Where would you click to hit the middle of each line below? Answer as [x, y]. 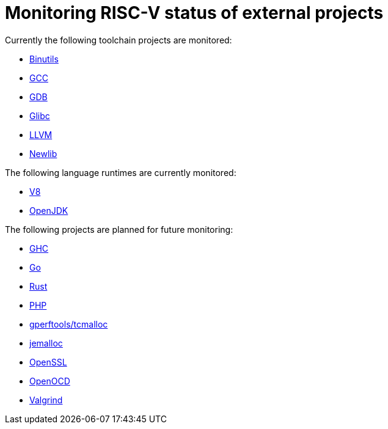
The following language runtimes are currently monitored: [121, 172]
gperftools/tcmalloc [69, 324]
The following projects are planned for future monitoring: [119, 229]
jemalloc [46, 343]
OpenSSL [48, 362]
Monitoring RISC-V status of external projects [194, 13]
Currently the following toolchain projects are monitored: [119, 40]
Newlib [43, 153]
